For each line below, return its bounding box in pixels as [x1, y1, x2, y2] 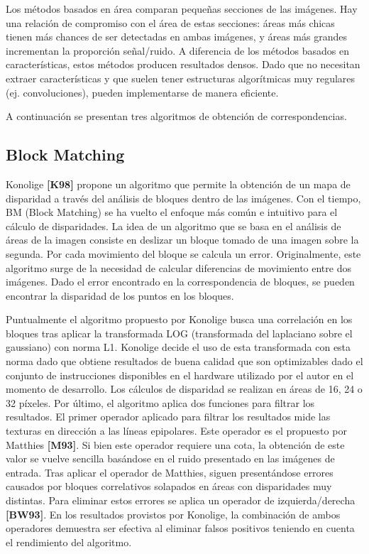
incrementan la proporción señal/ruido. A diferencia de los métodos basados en [6, 43, 349, 58]
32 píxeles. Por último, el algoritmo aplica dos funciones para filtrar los [6, 395, 315, 410]
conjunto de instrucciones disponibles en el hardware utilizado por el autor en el [6, 367, 354, 382]
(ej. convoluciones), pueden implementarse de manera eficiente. [6, 85, 279, 99]
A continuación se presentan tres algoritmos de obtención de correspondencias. [6, 109, 347, 124]
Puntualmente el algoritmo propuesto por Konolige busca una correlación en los [6, 312, 353, 327]
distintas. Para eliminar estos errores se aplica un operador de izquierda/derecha [6, 493, 356, 508]
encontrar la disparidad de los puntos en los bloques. [6, 288, 234, 303]
